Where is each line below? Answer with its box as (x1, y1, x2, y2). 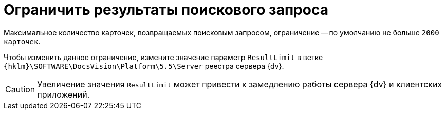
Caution (5, 84, 35, 94)
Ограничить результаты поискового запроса (4, 1, 328, 18)
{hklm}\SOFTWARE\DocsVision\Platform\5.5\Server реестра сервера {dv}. (4, 61, 284, 70)
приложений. (37, 89, 90, 100)
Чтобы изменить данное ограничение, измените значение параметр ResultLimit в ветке (4, 52, 323, 62)
